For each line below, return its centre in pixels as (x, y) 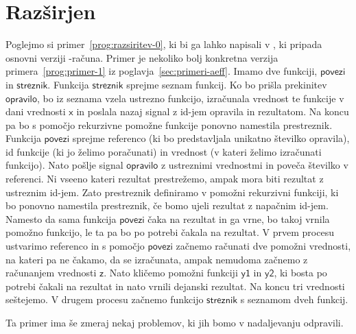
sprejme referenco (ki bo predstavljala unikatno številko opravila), (211, 138)
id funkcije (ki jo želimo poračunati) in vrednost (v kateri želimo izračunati (164, 151)
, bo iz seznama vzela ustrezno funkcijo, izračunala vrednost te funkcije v (190, 98)
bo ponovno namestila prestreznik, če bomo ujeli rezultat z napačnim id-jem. (167, 205)
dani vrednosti (36, 111)
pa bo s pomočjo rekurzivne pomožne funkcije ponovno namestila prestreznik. (169, 124)
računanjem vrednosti (51, 273)
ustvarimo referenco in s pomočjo (75, 246)
